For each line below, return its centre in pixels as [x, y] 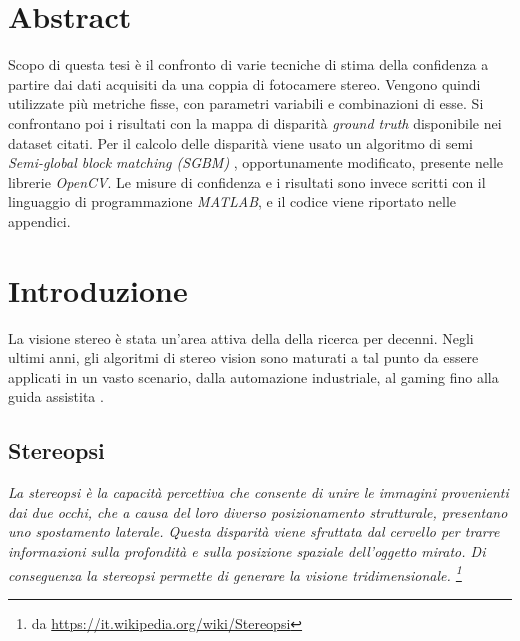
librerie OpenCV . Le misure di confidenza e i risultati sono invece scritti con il [247, 181]
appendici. [39, 220]
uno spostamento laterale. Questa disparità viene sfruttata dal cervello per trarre [254, 531]
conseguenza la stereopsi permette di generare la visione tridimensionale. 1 [235, 573]
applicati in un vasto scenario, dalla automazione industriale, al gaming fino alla [253, 376]
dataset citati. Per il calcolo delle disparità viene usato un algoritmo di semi [240, 142]
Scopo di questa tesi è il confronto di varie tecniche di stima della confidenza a [248, 64]
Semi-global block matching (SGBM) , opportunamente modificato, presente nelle [256, 162]
